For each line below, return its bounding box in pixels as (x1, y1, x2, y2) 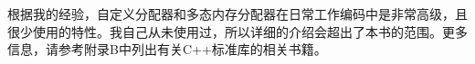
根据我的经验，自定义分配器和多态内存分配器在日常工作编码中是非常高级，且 (7, 5, 468, 23)
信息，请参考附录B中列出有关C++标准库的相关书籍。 (7, 40, 327, 59)
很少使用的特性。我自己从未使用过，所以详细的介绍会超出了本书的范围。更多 (7, 22, 468, 41)
